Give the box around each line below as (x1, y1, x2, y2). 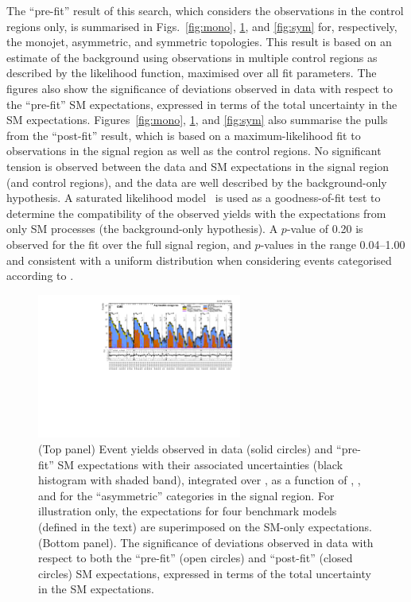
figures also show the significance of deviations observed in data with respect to (6, 80, 393, 96)
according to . (6, 267, 74, 284)
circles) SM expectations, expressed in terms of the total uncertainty (38, 565, 371, 581)
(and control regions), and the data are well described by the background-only (6, 173, 387, 190)
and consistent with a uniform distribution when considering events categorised (6, 251, 392, 268)
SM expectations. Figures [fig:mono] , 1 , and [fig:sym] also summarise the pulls (6, 111, 388, 128)
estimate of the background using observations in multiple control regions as (6, 49, 378, 65)
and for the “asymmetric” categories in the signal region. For (38, 487, 335, 503)
